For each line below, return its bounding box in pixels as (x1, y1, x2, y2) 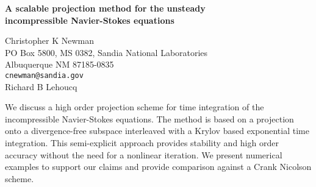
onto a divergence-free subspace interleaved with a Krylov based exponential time (5, 124, 309, 137)
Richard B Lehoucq (5, 80, 77, 93)
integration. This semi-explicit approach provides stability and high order (5, 136, 279, 149)
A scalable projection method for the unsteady (5, 2, 206, 14)
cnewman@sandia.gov (5, 71, 84, 80)
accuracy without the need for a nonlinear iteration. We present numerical (5, 148, 282, 161)
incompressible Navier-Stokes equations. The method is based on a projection (5, 112, 294, 125)
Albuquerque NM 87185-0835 (5, 58, 114, 71)
